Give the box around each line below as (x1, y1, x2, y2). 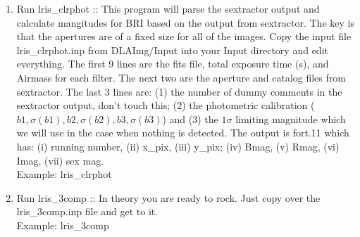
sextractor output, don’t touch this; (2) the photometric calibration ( (16, 98, 315, 113)
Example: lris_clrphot (16, 167, 112, 181)
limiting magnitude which (235, 111, 346, 126)
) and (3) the (162, 111, 218, 126)
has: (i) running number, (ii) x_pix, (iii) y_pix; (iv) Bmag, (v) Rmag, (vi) (16, 139, 340, 153)
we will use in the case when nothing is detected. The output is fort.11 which (16, 125, 349, 140)
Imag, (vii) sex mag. (16, 153, 104, 167)
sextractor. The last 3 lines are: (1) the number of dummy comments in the (16, 84, 342, 98)
